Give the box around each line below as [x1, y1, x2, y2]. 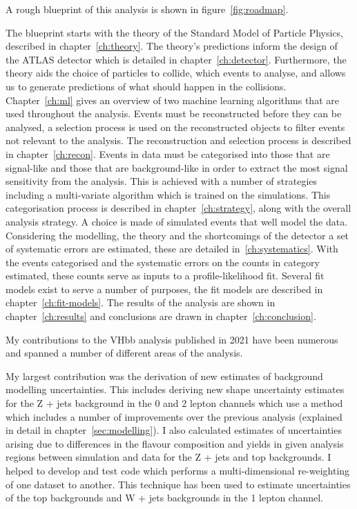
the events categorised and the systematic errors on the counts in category [6, 254, 320, 269]
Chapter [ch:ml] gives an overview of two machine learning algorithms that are [6, 92, 339, 107]
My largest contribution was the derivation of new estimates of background [6, 368, 323, 383]
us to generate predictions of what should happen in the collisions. [6, 79, 287, 93]
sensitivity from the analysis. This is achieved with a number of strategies [6, 174, 318, 188]
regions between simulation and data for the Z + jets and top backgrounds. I [6, 450, 331, 464]
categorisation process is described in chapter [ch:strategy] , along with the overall [6, 201, 351, 215]
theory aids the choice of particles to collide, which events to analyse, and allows [6, 66, 346, 80]
